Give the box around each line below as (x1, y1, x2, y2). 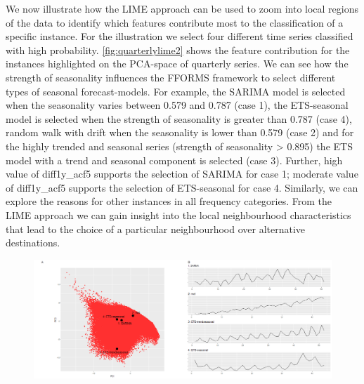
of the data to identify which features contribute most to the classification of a (6, 15, 344, 29)
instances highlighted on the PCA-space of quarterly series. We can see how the (6, 56, 349, 71)
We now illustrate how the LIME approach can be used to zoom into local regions (6, 1, 358, 15)
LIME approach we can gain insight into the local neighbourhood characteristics (6, 207, 351, 222)
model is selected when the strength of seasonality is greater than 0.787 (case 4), (6, 111, 352, 126)
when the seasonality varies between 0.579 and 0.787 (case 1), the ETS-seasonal (6, 98, 349, 112)
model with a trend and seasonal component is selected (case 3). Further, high (6, 152, 343, 167)
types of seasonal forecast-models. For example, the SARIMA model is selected (6, 84, 346, 98)
